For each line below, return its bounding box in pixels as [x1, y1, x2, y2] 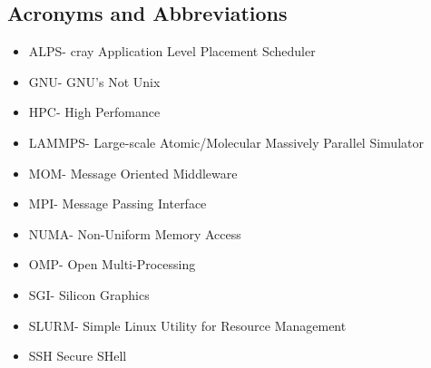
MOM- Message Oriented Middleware [28, 163, 238, 182]
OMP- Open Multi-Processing [28, 255, 196, 274]
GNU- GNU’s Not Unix [28, 72, 161, 91]
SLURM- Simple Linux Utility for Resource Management [28, 315, 347, 334]
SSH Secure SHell [28, 346, 127, 365]
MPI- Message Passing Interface [28, 194, 207, 213]
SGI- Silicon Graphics [28, 285, 150, 304]
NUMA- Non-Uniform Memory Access [28, 224, 241, 243]
